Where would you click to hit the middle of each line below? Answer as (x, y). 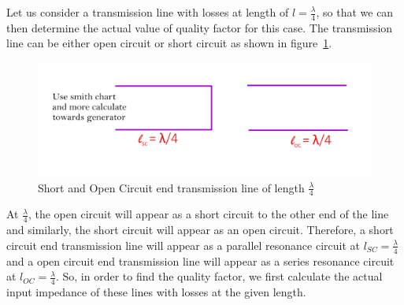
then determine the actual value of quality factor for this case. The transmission (200, 27)
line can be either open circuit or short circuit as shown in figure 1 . (169, 43)
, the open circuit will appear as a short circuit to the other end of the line (208, 214)
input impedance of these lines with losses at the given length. (156, 292)
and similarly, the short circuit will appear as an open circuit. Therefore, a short (200, 230)
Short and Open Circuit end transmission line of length (171, 187)
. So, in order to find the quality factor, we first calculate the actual (219, 276)
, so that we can (355, 12)
